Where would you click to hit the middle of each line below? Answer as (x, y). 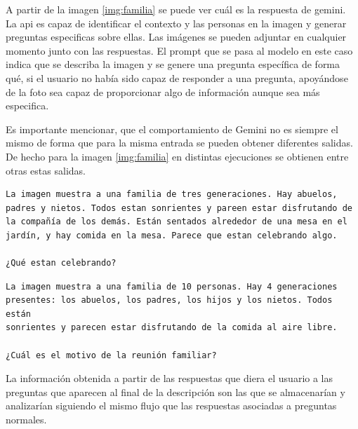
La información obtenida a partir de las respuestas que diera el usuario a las (170, 378)
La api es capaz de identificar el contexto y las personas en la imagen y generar (176, 23)
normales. (26, 420)
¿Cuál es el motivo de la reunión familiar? (111, 355)
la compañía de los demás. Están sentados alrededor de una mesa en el (177, 222)
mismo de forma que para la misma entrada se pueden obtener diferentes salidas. (179, 143)
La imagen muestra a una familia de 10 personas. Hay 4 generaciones (172, 286)
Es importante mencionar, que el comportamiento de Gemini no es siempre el (172, 129)
